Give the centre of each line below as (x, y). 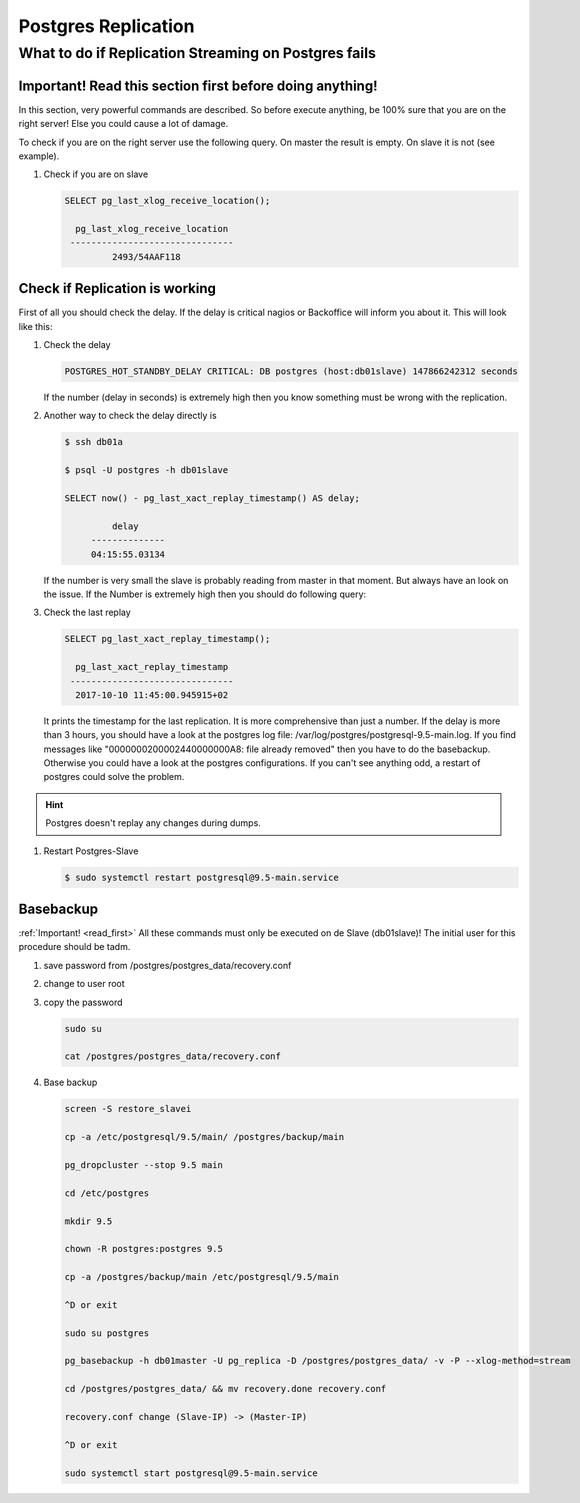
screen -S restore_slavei (128, 1109)
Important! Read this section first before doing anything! (198, 85)
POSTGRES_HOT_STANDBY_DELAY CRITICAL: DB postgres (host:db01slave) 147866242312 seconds (291, 371)
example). (39, 156)
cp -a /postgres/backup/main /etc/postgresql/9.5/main (201, 1277)
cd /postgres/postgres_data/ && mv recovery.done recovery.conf (225, 1389)
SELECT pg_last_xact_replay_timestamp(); (167, 639)
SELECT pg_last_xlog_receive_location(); (167, 201)
